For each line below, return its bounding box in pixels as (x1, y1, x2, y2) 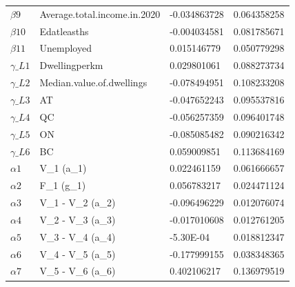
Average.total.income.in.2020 (39, 6, 161, 21)
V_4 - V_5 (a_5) (39, 246, 116, 261)
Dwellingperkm (39, 58, 103, 72)
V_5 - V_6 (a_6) (39, 264, 116, 278)
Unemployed (39, 41, 92, 55)
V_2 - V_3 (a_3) (39, 212, 116, 226)
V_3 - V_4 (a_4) (39, 229, 116, 244)
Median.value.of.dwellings (39, 75, 147, 90)
